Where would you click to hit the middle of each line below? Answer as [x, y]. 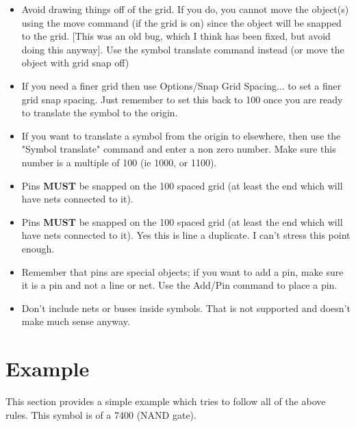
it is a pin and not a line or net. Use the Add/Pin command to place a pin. [179, 285]
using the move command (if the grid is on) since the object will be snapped [181, 22]
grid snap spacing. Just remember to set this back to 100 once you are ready [182, 99]
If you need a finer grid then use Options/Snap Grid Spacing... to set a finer [181, 85]
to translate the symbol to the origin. [100, 113]
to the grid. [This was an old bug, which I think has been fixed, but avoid [176, 36]
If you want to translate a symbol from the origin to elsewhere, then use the [181, 135]
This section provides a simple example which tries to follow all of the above [166, 401]
